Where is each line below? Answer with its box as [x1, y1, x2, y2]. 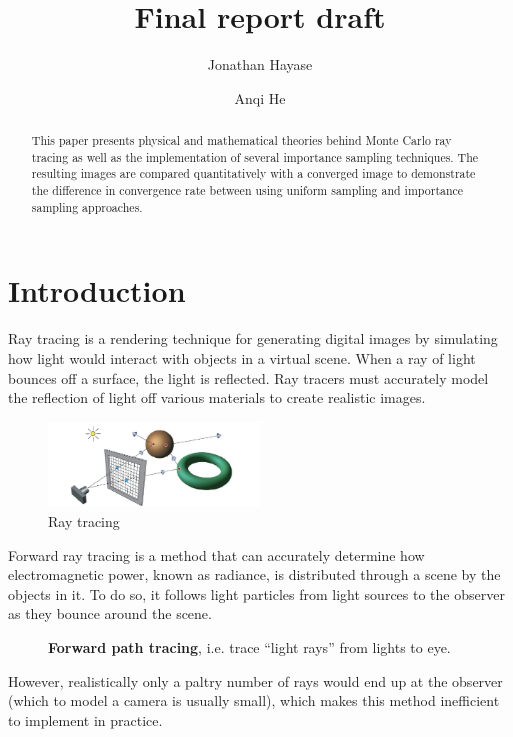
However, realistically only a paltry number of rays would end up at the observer [8, 670, 503, 691]
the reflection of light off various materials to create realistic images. [8, 387, 426, 408]
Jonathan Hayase [207, 54, 313, 75]
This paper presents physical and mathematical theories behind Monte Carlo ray [31, 132, 452, 149]
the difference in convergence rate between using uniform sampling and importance [31, 182, 464, 199]
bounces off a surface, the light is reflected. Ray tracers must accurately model [8, 367, 489, 388]
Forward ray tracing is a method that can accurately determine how [8, 544, 425, 565]
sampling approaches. [31, 198, 143, 215]
